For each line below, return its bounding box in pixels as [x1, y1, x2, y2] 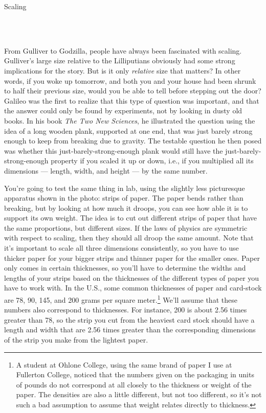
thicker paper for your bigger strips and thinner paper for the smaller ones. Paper [4, 252, 260, 263]
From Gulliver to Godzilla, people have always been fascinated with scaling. [4, 45, 242, 56]
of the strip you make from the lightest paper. [4, 334, 148, 345]
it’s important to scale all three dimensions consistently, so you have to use [4, 242, 239, 253]
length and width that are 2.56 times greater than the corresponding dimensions [4, 324, 256, 335]
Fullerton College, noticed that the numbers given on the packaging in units [16, 369, 254, 380]
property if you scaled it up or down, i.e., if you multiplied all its [51, 155, 254, 166]
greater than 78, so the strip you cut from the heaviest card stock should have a [4, 314, 255, 325]
